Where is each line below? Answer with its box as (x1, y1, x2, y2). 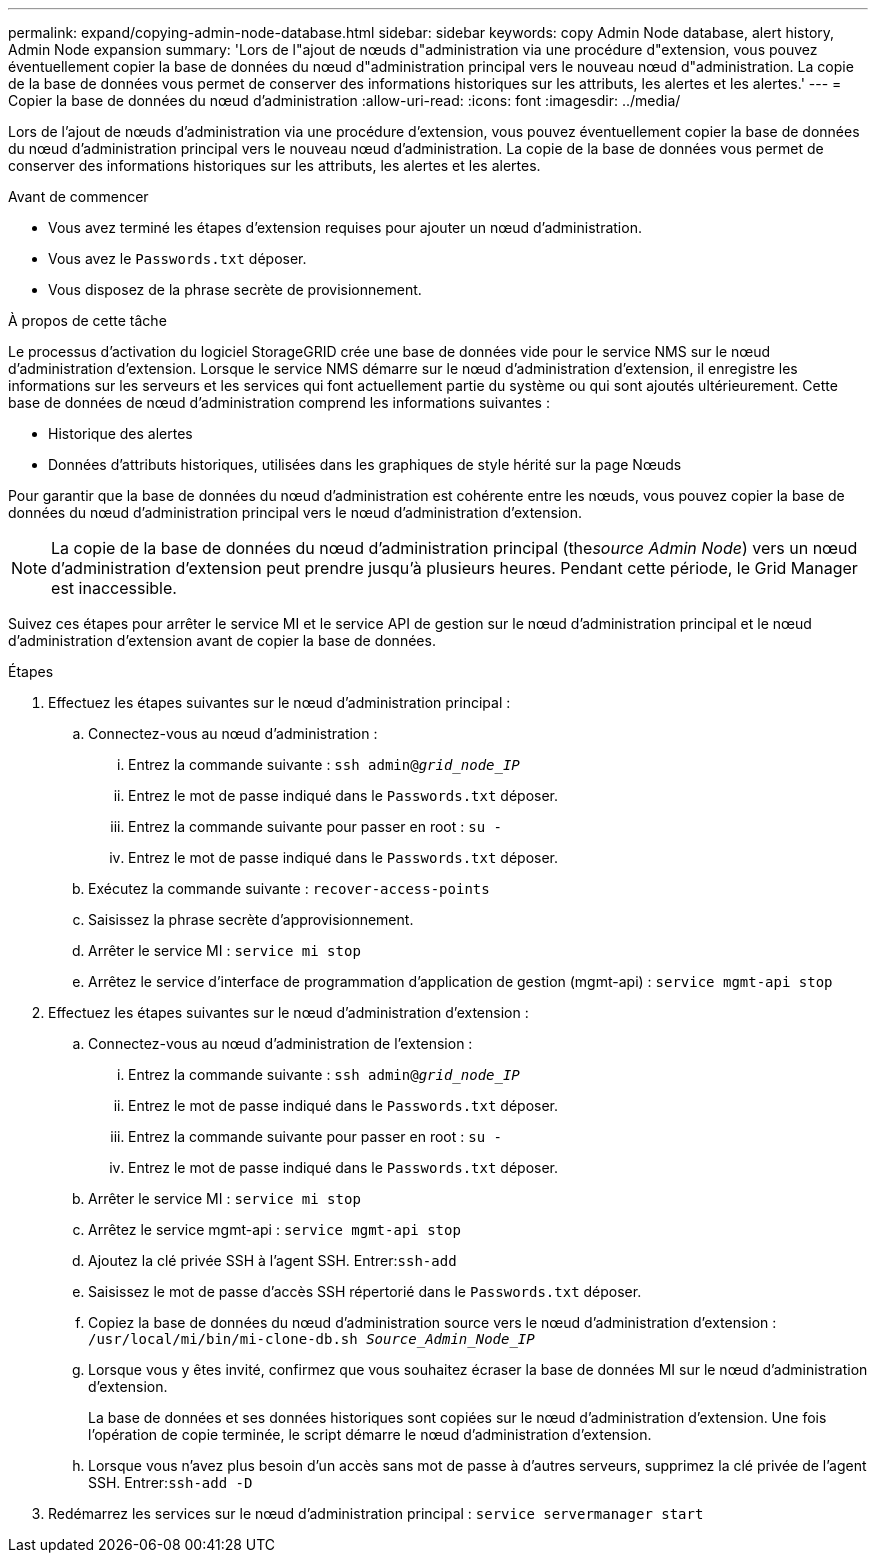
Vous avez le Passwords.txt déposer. (48, 250, 307, 267)
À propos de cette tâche (8, 312, 167, 329)
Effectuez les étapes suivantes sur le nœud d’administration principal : (48, 694, 511, 711)
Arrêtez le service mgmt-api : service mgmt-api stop (88, 1221, 461, 1238)
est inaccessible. (51, 578, 177, 598)
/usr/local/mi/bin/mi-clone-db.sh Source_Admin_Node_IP (88, 1331, 535, 1347)
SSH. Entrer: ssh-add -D (88, 1474, 253, 1491)
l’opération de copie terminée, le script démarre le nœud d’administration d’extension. (88, 1426, 652, 1443)
